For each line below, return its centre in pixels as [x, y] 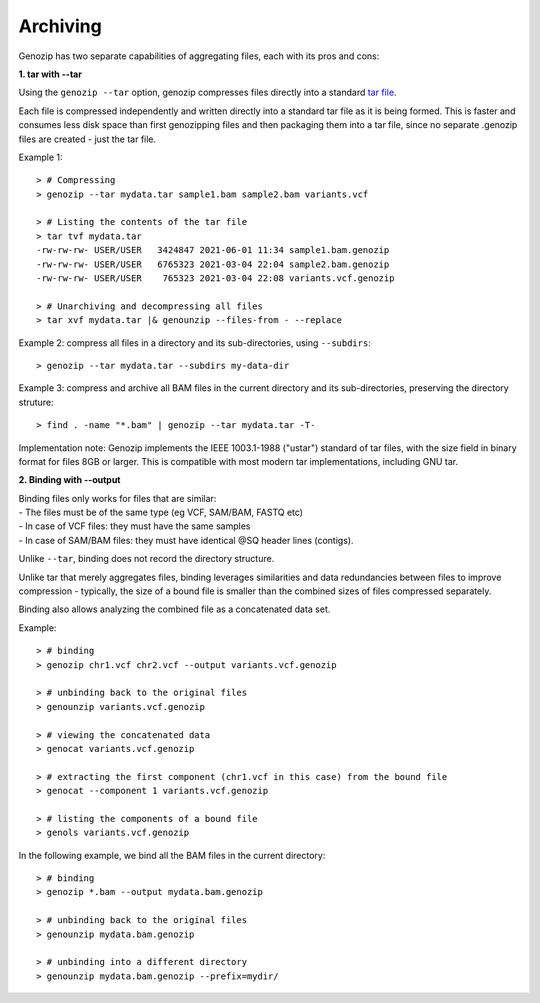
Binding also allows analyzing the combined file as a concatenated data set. [174, 609]
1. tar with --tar [50, 74]
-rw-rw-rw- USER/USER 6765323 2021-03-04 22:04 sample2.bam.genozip [213, 264]
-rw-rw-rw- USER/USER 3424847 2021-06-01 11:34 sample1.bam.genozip [213, 250]
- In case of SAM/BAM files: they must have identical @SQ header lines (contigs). [186, 540]
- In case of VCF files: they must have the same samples [134, 526]
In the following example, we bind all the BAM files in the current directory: [172, 855]
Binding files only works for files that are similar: [117, 498]
